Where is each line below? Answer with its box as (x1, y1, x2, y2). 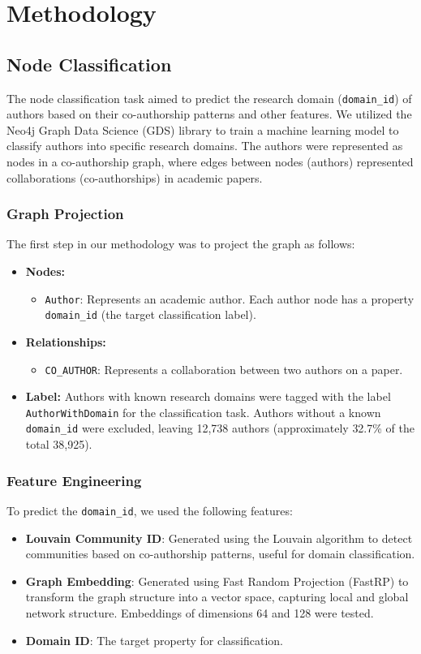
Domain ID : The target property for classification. (25, 631, 283, 648)
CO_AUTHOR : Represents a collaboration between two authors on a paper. (45, 360, 403, 377)
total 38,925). (25, 436, 92, 453)
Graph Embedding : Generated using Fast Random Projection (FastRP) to (25, 572, 409, 589)
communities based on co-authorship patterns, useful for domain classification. (25, 545, 415, 562)
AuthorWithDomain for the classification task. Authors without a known (25, 403, 381, 420)
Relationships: (25, 333, 106, 350)
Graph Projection (6, 204, 124, 224)
